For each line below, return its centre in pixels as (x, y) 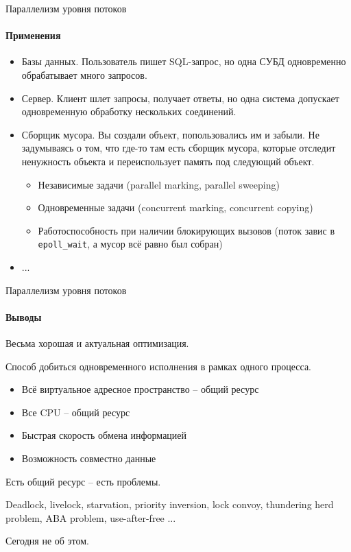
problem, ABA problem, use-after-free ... (91, 517)
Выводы (24, 316)
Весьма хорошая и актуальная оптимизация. (97, 343)
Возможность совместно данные (89, 458)
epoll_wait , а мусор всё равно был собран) (130, 244)
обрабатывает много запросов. (84, 74)
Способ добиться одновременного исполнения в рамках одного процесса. (159, 366)
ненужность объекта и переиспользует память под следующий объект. (168, 161)
